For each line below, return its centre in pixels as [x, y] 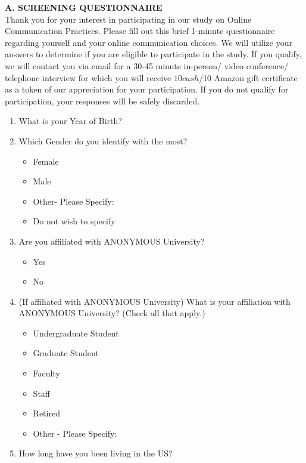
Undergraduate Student [76, 333]
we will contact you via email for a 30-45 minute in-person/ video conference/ [147, 65]
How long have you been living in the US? [96, 453]
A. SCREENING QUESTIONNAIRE [84, 7]
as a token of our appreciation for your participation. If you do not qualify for [147, 89]
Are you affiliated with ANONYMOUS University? [112, 241]
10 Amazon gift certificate [250, 77]
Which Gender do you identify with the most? [103, 141]
